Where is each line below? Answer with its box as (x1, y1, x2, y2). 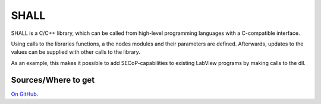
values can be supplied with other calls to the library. (11, 48, 141, 56)
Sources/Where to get (11, 74, 95, 85)
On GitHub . (11, 90, 39, 97)
